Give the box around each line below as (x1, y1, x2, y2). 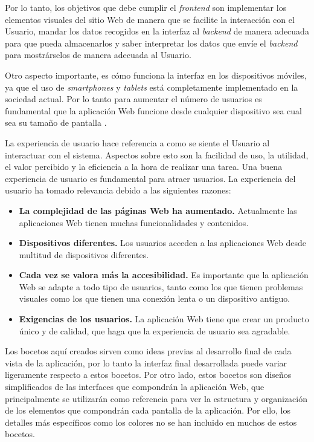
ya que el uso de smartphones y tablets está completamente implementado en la (5, 80, 298, 93)
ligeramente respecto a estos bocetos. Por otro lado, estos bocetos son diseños (5, 368, 292, 381)
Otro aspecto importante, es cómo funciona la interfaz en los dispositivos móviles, (5, 68, 307, 81)
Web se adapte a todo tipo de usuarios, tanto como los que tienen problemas (19, 280, 303, 293)
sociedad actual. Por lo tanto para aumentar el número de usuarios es (5, 93, 262, 105)
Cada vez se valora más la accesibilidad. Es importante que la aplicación (19, 268, 309, 281)
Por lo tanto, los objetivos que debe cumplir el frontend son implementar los (5, 1, 287, 13)
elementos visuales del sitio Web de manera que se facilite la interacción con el (5, 13, 295, 25)
